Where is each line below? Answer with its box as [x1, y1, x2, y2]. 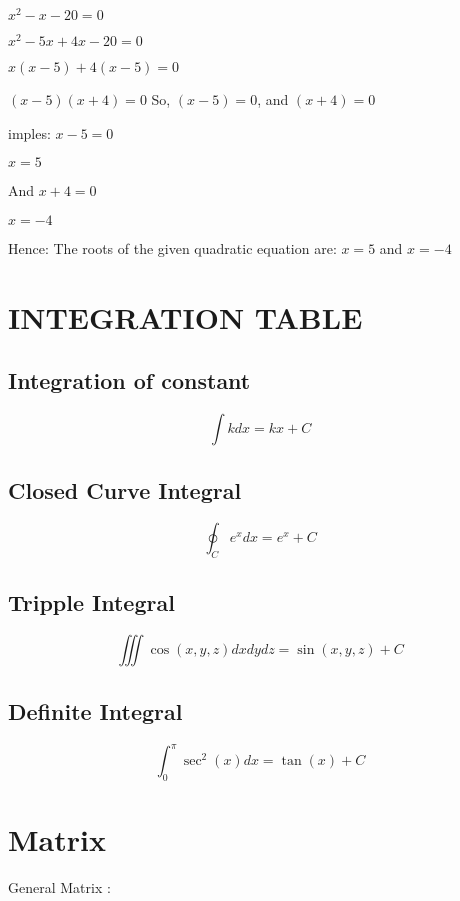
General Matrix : [8, 876, 111, 897]
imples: [8, 122, 51, 143]
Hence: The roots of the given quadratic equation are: [8, 237, 337, 258]
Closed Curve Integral [8, 474, 242, 505]
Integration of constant [8, 365, 251, 396]
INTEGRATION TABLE [8, 296, 363, 337]
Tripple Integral [8, 586, 175, 617]
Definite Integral [8, 695, 183, 726]
